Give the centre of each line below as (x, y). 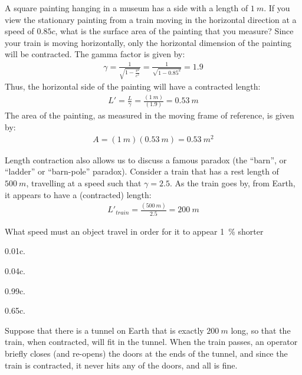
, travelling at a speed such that (84, 182)
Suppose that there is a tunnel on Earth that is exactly (104, 330)
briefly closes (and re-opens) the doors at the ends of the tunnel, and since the (146, 353)
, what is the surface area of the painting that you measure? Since (174, 31)
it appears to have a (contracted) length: (78, 194)
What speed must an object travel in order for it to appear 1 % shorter (134, 231)
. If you (277, 8)
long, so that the (261, 330)
